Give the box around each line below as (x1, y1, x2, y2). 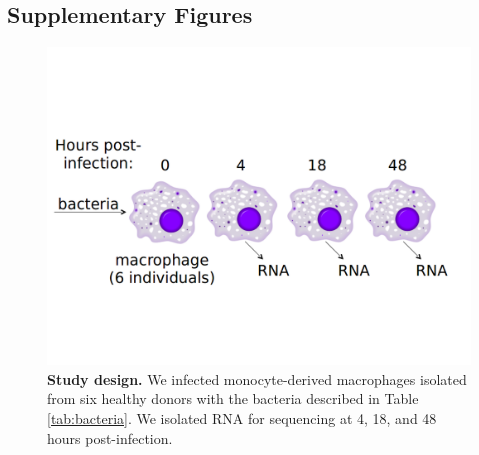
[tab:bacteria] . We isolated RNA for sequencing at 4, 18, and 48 (47, 407, 437, 428)
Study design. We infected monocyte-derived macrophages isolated (47, 368, 467, 389)
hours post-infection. (47, 427, 173, 448)
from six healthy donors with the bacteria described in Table (47, 388, 419, 409)
